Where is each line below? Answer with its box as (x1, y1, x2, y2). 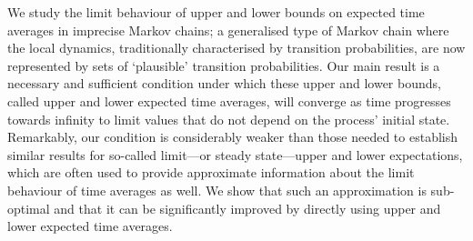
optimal (7, 198, 50, 217)
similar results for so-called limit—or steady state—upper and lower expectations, (7, 145, 463, 164)
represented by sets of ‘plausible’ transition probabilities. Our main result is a (7, 55, 440, 75)
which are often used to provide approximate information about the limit (7, 163, 415, 182)
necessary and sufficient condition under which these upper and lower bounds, (7, 74, 441, 93)
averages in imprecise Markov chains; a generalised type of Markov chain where (7, 20, 449, 39)
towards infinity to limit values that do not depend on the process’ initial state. (7, 109, 450, 128)
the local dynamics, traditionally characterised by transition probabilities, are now (7, 38, 466, 57)
